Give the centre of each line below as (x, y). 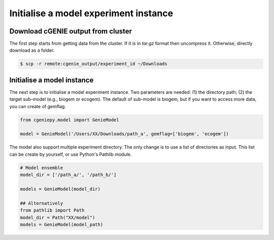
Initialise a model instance (52, 80)
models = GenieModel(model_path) (62, 224)
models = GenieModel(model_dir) (60, 189)
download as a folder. (32, 50)
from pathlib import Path (52, 210)
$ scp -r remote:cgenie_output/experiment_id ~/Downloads (94, 64)
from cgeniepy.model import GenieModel (70, 120)
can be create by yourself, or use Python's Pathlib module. (71, 154)
